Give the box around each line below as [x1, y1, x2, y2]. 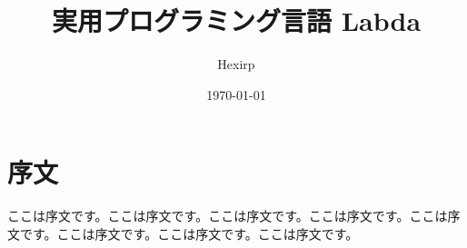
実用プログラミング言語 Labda [51, 2, 422, 39]
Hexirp [217, 55, 255, 74]
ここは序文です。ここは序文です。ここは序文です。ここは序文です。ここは [7, 206, 448, 225]
